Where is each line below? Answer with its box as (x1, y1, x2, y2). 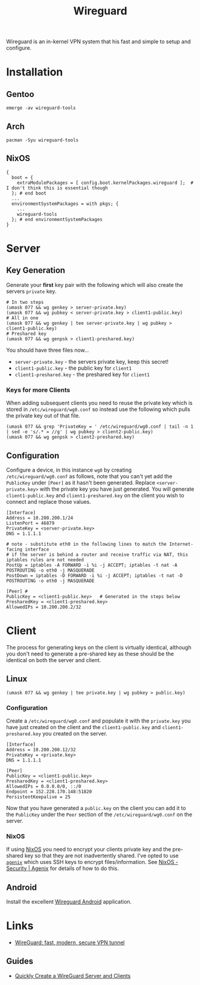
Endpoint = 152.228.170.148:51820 (6, 788, 93, 794)
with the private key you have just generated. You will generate (39, 485, 195, 492)
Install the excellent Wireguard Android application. (6, 898, 132, 905)
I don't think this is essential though (6, 185, 109, 191)
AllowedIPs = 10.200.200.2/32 (6, 604, 82, 610)
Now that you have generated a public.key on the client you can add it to (6, 804, 186, 811)
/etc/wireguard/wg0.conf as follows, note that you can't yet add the (6, 472, 173, 480)
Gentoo (6, 89, 35, 99)
